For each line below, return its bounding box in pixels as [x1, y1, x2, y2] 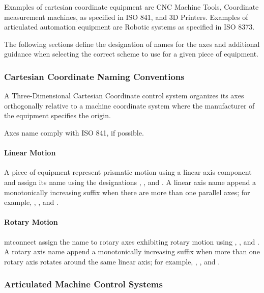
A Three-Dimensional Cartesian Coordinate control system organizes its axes [4, 90, 244, 101]
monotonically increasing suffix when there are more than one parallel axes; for [4, 187, 250, 197]
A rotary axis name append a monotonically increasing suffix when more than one [4, 246, 260, 257]
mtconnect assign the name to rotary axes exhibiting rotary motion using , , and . [4, 236, 259, 247]
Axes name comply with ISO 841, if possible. [4, 127, 144, 138]
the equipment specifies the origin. [4, 110, 111, 121]
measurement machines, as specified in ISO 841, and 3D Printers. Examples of [4, 11, 248, 22]
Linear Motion [4, 147, 56, 158]
